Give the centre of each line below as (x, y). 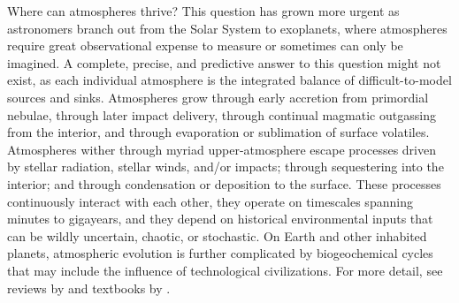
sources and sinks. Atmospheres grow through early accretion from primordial (218, 97)
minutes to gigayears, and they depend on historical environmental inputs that (220, 219)
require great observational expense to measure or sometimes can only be (205, 45)
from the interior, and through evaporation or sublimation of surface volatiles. (218, 132)
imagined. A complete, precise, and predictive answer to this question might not (224, 62)
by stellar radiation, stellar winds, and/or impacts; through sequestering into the (226, 167)
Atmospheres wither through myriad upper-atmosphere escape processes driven (222, 149)
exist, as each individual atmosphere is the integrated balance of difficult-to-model (229, 80)
